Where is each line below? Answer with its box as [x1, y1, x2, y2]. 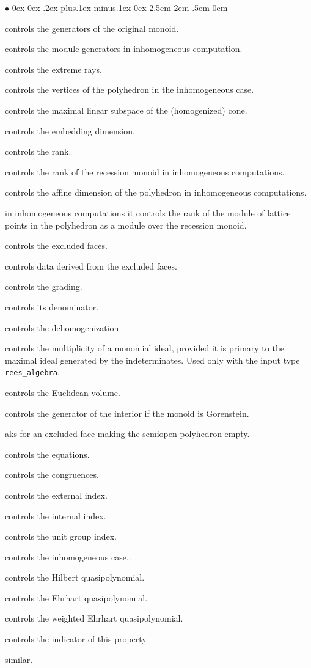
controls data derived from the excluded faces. [5, 259, 177, 272]
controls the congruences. [5, 468, 99, 481]
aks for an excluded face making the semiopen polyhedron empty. [5, 427, 250, 440]
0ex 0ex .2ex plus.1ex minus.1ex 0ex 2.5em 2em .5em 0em [12, 1, 228, 13]
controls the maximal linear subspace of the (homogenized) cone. [5, 103, 247, 116]
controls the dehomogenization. [5, 321, 122, 334]
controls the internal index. [5, 509, 106, 522]
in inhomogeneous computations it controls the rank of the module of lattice [5, 206, 291, 219]
